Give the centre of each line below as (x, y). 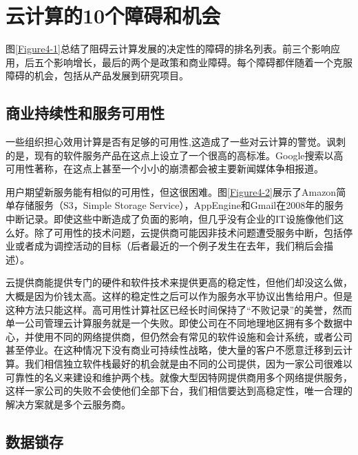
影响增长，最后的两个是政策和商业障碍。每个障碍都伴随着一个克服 (203, 62)
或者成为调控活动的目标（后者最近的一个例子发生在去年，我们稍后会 (169, 246)
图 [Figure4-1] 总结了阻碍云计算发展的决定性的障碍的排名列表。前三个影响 (168, 49)
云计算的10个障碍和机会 (113, 16)
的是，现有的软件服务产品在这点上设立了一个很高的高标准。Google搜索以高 (175, 155)
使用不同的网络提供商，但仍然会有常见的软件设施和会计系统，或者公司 (193, 336)
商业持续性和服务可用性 (85, 113)
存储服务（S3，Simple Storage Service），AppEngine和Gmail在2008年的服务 (179, 205)
